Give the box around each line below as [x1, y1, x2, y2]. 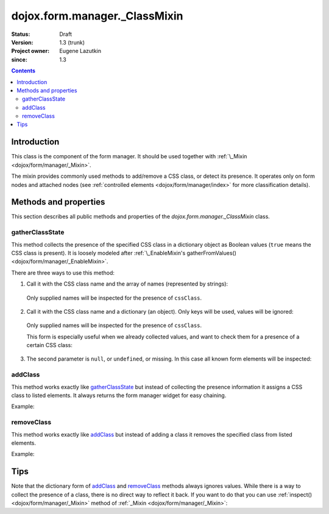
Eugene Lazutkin [59, 48, 102, 55]
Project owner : [11, 48, 50, 55]
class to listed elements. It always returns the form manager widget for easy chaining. [11, 392, 227, 399]
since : [11, 55, 27, 63]
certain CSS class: [26, 342, 73, 349]
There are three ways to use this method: [11, 269, 115, 276]
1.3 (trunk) [59, 38, 85, 46]
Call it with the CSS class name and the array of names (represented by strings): [26, 280, 228, 287]
